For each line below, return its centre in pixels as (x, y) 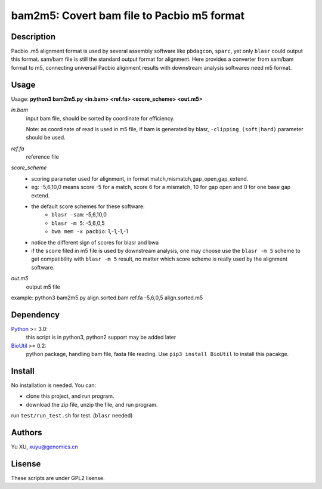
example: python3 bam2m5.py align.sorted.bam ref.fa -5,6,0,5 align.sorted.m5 (107, 298)
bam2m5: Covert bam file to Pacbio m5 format (128, 16)
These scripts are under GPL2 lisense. (58, 478)
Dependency (35, 315)
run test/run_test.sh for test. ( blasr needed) (72, 416)
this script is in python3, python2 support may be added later (101, 338)
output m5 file (43, 287)
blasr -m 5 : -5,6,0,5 (78, 223)
